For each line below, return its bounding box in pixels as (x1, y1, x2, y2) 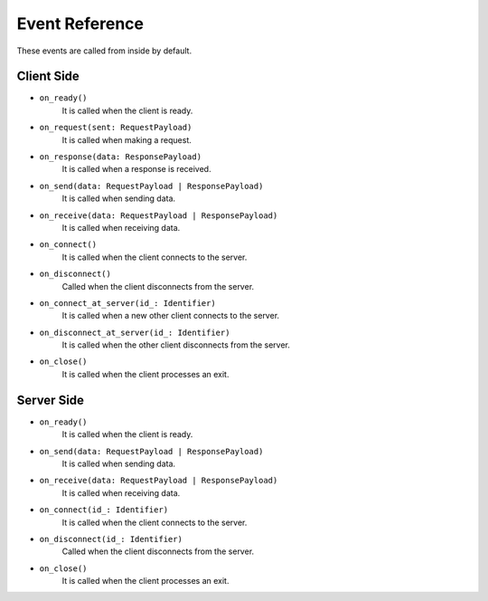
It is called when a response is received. (61, 164, 211, 175)
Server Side (16, 392, 85, 407)
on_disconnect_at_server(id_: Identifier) (39, 327, 230, 338)
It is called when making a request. (61, 134, 192, 145)
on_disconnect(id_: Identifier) (39, 534, 183, 544)
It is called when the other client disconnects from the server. (61, 339, 291, 350)
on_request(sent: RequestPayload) (39, 122, 192, 133)
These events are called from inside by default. (16, 45, 192, 56)
